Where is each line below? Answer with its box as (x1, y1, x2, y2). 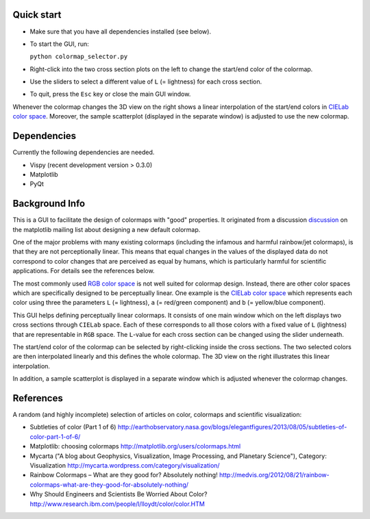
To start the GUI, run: (29, 40, 89, 48)
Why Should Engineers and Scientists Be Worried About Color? (29, 490, 208, 498)
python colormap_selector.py (29, 53, 128, 61)
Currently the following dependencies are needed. (12, 148, 155, 157)
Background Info (12, 198, 86, 210)
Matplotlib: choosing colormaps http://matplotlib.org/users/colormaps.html (29, 442, 241, 451)
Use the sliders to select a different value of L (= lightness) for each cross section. (29, 77, 262, 86)
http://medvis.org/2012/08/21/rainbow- (219, 471, 330, 479)
